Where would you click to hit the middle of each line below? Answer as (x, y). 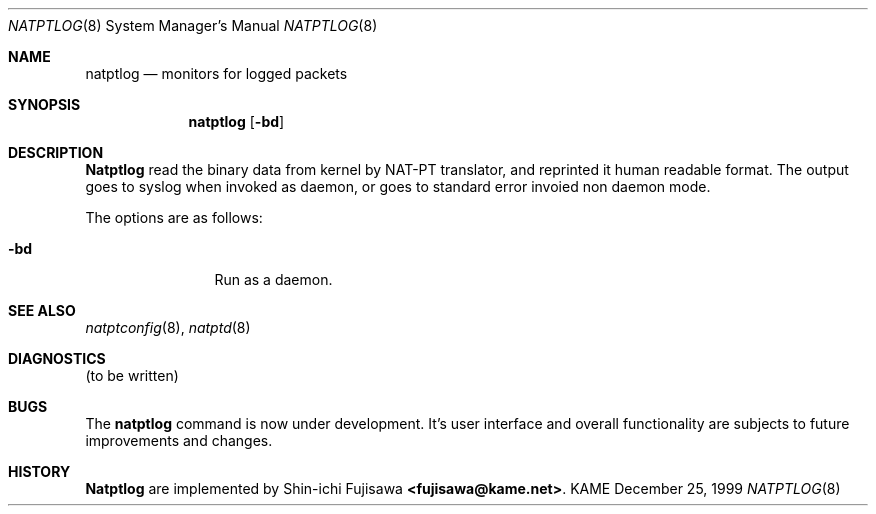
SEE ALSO (42, 310)
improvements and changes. (179, 440)
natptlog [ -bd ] (236, 121)
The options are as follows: (174, 217)
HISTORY (39, 471)
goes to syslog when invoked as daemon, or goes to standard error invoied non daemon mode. (398, 186)
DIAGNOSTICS (57, 358)
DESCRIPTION (56, 152)
